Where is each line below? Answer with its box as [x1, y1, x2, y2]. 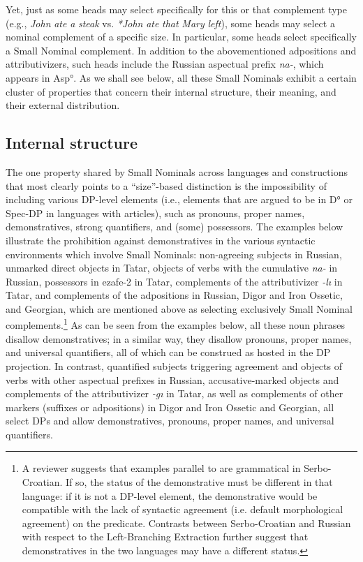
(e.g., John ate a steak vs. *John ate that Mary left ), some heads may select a [6, 15, 335, 30]
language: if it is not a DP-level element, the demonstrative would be [22, 488, 318, 503]
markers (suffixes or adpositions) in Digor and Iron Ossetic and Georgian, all [6, 399, 334, 414]
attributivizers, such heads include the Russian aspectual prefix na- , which [6, 57, 324, 71]
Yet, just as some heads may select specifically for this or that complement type [6, 2, 347, 16]
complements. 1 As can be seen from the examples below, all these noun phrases [6, 316, 345, 332]
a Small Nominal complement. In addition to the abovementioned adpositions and [6, 43, 357, 57]
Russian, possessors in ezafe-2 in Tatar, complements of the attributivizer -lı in [6, 274, 343, 288]
